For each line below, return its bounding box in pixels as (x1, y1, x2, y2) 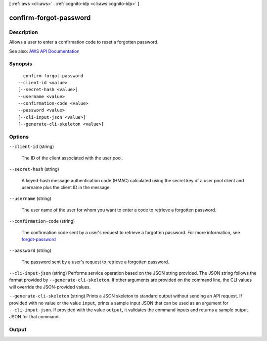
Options (9, 134, 29, 140)
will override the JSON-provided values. (9, 284, 91, 290)
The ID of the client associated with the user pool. (21, 155, 123, 161)
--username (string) (9, 195, 52, 201)
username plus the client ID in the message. (21, 184, 111, 190)
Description (9, 29, 38, 36)
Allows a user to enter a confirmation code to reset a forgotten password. (9, 39, 159, 45)
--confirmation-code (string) (9, 218, 75, 224)
